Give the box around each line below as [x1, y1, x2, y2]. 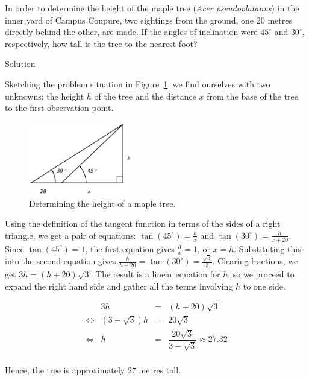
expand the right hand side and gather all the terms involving [5, 279, 233, 292]
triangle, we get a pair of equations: [5, 229, 136, 241]
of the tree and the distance [94, 89, 196, 102]
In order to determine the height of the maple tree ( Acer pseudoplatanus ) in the [5, 2, 299, 14]
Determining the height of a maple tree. [29, 197, 176, 209]
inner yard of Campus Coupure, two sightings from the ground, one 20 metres [5, 13, 292, 26]
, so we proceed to [228, 268, 295, 280]
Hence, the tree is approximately [5, 364, 125, 376]
